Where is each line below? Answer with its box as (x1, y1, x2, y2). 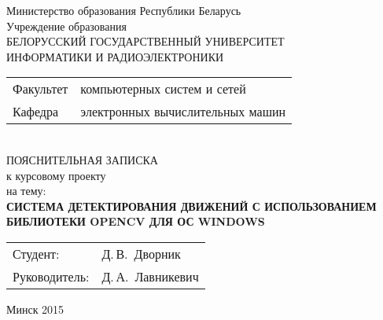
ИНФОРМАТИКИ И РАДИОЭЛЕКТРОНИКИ (6, 48, 224, 64)
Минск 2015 (6, 300, 64, 317)
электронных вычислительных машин (80, 102, 286, 121)
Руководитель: (13, 267, 90, 285)
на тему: (6, 182, 46, 199)
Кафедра (13, 102, 59, 121)
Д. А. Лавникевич (101, 267, 199, 285)
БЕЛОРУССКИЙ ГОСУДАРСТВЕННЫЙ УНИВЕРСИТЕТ (6, 33, 285, 50)
